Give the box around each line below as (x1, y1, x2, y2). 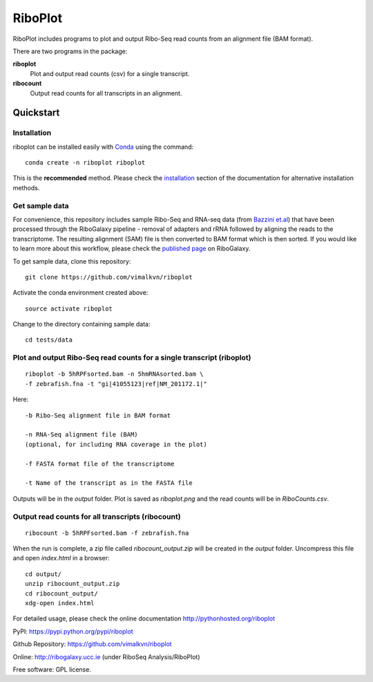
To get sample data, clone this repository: (12, 257, 131, 266)
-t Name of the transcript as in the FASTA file (25, 479, 193, 487)
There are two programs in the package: (12, 47, 128, 55)
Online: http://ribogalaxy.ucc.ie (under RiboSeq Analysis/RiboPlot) (12, 652, 200, 661)
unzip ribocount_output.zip (25, 580, 120, 588)
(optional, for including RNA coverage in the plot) (25, 440, 207, 448)
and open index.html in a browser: (12, 554, 110, 562)
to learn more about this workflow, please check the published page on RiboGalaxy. (12, 244, 251, 252)
